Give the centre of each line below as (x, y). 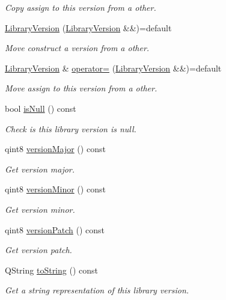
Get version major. (40, 169)
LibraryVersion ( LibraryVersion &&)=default (88, 27)
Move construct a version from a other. (77, 48)
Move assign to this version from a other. (81, 88)
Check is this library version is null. (71, 128)
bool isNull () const (41, 108)
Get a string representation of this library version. (97, 290)
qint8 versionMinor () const (55, 189)
